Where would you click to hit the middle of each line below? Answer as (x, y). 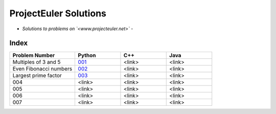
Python (87, 55)
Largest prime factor (37, 76)
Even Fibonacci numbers (42, 69)
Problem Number (34, 55)
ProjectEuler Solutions (58, 13)
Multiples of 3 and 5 (37, 62)
